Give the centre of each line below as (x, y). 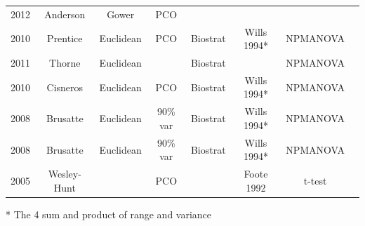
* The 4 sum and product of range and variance (109, 214)
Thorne (65, 63)
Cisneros (65, 87)
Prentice (65, 38)
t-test (315, 180)
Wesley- (65, 174)
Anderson (65, 14)
